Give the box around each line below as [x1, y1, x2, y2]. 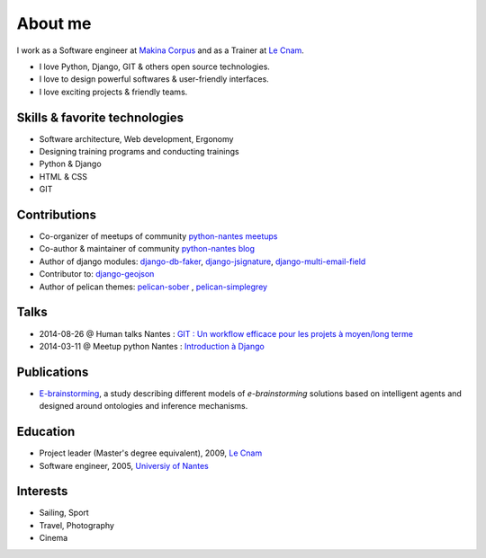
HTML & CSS [39, 171, 88, 182]
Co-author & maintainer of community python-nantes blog [39, 244, 256, 254]
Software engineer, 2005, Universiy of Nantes [39, 460, 209, 471]
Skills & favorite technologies [16, 110, 184, 125]
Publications [16, 364, 89, 379]
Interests [16, 483, 68, 499]
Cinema [39, 533, 68, 544]
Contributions [16, 208, 96, 222]
